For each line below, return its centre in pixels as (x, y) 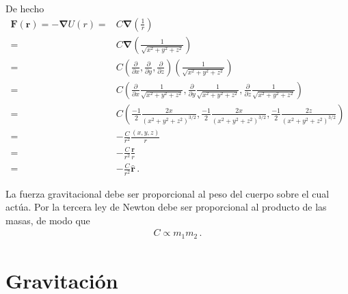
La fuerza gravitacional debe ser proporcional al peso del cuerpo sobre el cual (168, 193)
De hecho (25, 8)
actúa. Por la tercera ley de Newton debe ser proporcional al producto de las (166, 207)
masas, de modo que (48, 220)
